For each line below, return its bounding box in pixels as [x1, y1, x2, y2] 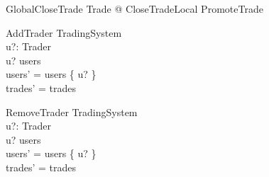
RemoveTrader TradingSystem [6, 104, 138, 119]
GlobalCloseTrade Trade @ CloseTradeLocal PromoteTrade [6, 1, 263, 16]
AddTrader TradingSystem [6, 25, 122, 40]
